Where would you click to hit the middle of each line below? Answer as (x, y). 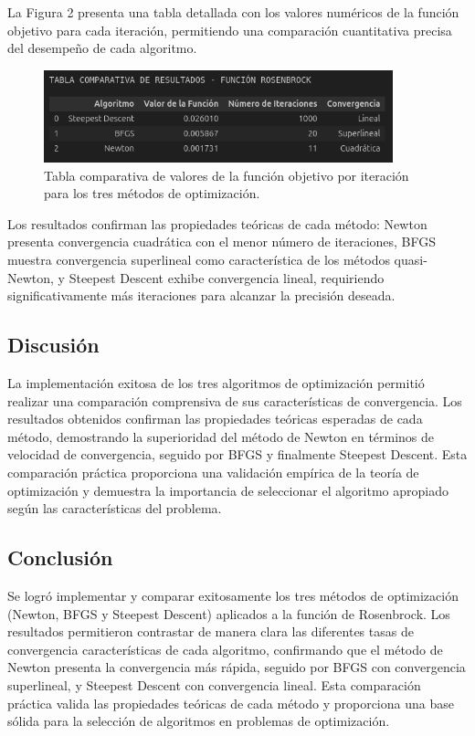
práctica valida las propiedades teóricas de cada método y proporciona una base (231, 703)
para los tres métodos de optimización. (152, 193)
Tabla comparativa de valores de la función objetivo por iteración (227, 175)
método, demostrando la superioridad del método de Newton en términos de (221, 436)
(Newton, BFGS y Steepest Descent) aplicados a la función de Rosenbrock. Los (229, 613)
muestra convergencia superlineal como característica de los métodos (199, 260)
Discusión (53, 345)
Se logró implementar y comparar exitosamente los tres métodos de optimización (233, 595)
